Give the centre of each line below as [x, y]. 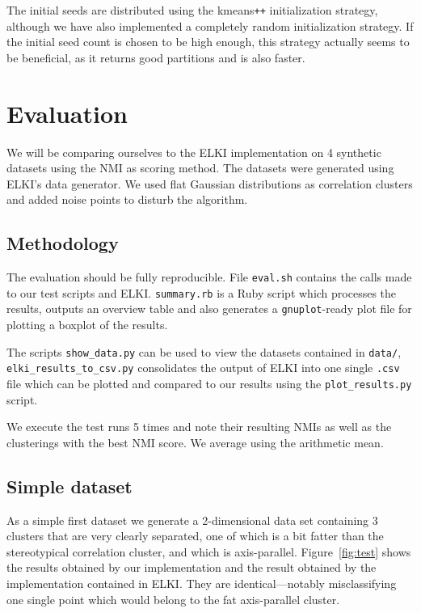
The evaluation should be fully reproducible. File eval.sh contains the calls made [209, 277]
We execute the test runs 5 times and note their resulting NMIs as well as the [199, 427]
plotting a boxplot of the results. [87, 325]
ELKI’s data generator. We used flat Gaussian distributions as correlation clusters [210, 183]
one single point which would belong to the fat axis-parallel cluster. [173, 599]
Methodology [63, 243]
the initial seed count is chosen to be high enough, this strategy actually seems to [208, 42]
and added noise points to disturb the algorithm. [127, 199]
